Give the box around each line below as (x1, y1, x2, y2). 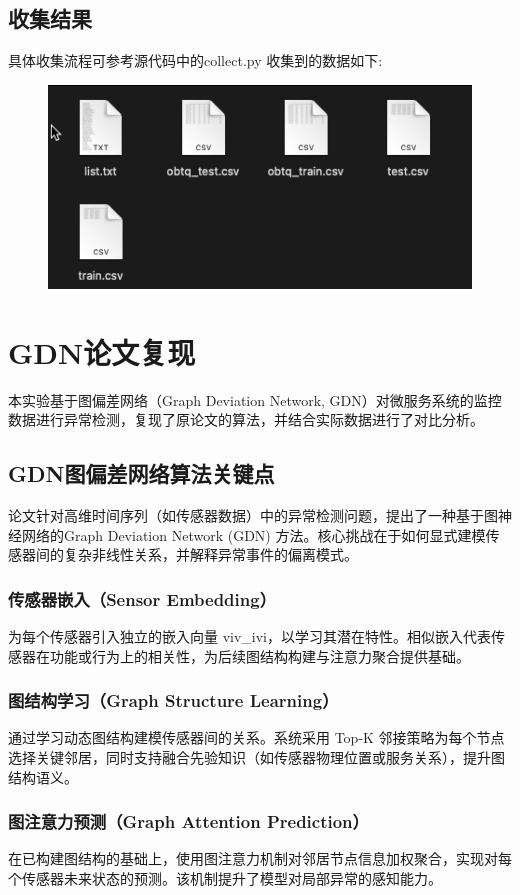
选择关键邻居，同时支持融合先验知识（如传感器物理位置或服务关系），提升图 (8, 746, 505, 767)
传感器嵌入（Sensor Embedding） (8, 586, 276, 611)
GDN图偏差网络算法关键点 (8, 458, 275, 489)
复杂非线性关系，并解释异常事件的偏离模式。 (63, 544, 358, 565)
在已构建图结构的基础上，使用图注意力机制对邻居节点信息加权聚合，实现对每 (8, 848, 512, 869)
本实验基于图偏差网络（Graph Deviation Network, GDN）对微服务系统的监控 (8, 389, 502, 410)
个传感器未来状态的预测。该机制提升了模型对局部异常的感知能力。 (8, 867, 442, 888)
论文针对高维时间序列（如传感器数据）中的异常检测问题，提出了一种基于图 (8, 504, 498, 525)
